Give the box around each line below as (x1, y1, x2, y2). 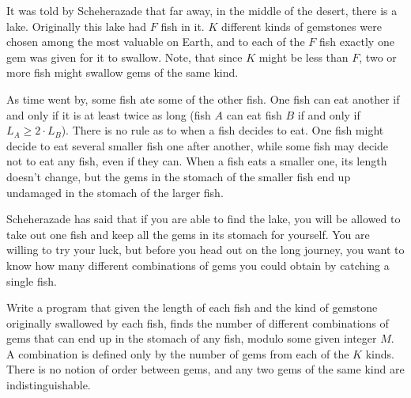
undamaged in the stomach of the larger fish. (6, 184, 224, 200)
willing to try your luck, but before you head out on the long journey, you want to (6, 241, 405, 258)
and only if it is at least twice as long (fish (6, 106, 211, 123)
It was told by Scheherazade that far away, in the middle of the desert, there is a (6, 2, 398, 18)
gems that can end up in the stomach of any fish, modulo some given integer (6, 330, 377, 347)
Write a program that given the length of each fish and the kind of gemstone (6, 299, 378, 316)
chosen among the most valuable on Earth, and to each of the (6, 33, 305, 50)
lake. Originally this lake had (6, 17, 147, 34)
